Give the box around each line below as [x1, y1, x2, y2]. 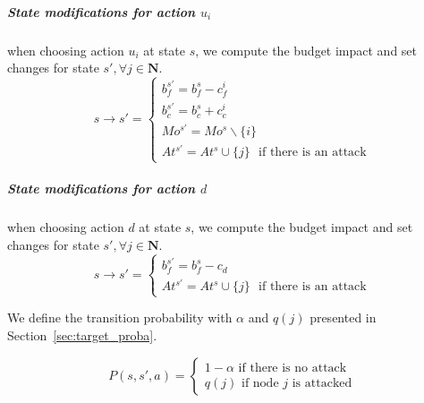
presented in [310, 308, 377, 327]
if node [242, 376, 279, 390]
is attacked [292, 376, 352, 390]
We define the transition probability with [7, 308, 233, 327]
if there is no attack [238, 361, 347, 374]
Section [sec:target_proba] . [7, 325, 157, 344]
